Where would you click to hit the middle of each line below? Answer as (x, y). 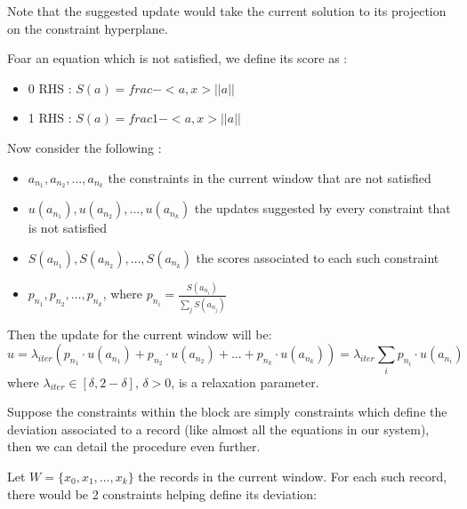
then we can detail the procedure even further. (134, 446)
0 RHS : (50, 87)
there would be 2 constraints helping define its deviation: (162, 493)
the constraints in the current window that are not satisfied (270, 177)
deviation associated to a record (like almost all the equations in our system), (218, 429)
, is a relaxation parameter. (245, 382)
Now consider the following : (85, 147)
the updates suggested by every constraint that (322, 208)
